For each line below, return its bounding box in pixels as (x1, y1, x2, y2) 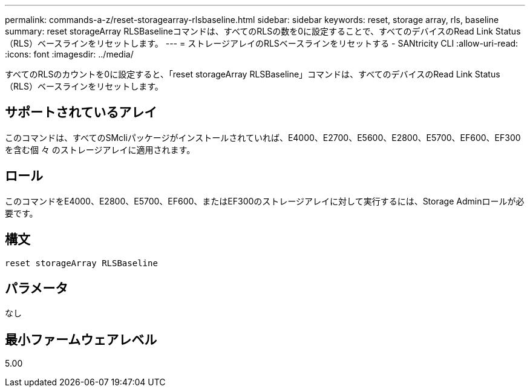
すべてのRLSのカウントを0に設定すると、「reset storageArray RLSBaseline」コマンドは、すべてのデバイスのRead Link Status (5, 69, 500, 79)
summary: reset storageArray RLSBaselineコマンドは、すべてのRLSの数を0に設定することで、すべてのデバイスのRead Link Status (5, 26, 521, 36)
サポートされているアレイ (5, 105, 157, 120)
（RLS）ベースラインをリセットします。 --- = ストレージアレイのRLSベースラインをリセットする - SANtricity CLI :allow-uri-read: (5, 38, 519, 48)
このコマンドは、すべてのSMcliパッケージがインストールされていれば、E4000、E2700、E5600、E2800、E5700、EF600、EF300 (5, 132, 521, 143)
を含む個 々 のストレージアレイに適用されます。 (5, 144, 195, 155)
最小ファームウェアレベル (5, 332, 157, 347)
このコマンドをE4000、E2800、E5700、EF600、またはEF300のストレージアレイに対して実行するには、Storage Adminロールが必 (5, 195, 525, 206)
